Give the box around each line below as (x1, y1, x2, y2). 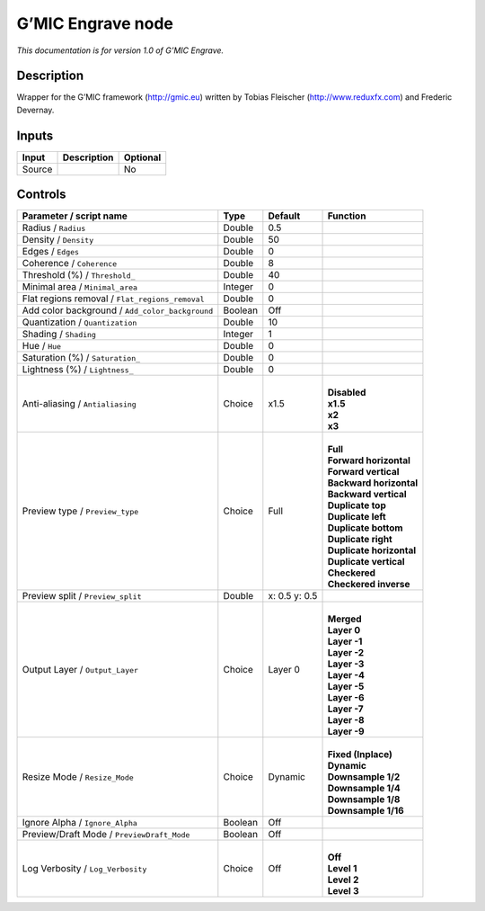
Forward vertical (327, 466, 400, 478)
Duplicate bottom (327, 522, 403, 534)
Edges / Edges (22, 246, 80, 258)
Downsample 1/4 (327, 782, 401, 795)
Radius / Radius (22, 221, 86, 234)
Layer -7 (327, 702, 364, 715)
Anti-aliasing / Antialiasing (22, 397, 137, 410)
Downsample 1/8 (327, 793, 401, 806)
